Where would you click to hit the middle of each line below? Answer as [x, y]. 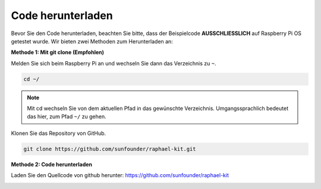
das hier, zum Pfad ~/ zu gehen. [67, 116]
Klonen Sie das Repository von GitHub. [59, 133]
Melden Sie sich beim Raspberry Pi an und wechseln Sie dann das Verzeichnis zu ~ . [114, 63]
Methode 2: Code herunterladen [51, 164]
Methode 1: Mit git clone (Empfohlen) [57, 52]
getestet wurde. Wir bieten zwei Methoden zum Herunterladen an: [92, 41]
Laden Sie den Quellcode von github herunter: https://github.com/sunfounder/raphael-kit [120, 175]
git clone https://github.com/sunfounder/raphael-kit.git [110, 149]
